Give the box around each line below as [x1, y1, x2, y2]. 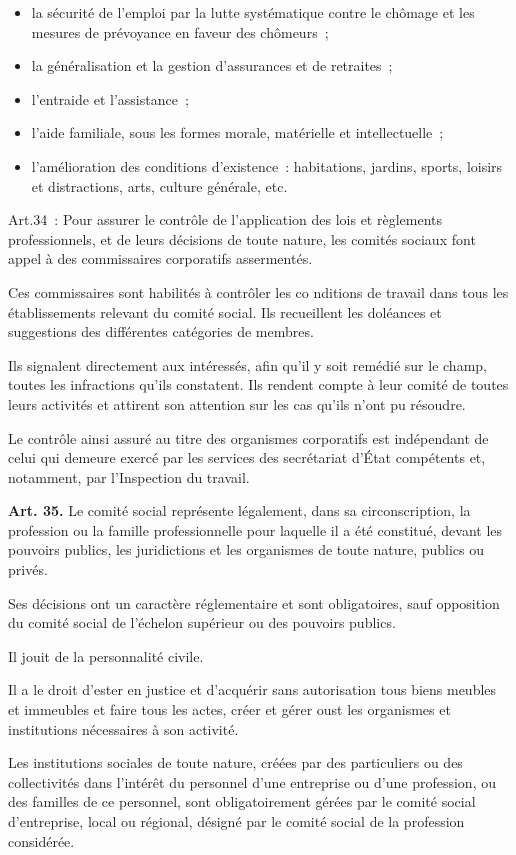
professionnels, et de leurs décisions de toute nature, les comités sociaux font [8, 228, 476, 249]
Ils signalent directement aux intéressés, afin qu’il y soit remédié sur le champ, [8, 354, 487, 375]
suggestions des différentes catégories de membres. [8, 321, 314, 342]
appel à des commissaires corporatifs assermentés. [8, 248, 313, 269]
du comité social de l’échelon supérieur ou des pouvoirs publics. [8, 612, 396, 633]
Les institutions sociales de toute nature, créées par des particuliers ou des [8, 752, 463, 773]
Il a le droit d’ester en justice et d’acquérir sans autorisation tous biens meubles [8, 679, 497, 700]
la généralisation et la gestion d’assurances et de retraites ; [31, 55, 393, 76]
